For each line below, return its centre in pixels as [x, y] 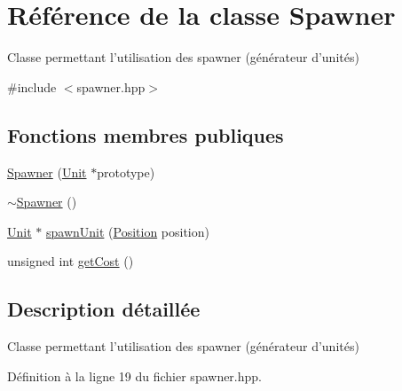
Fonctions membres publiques [146, 134]
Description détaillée [104, 309]
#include [32, 86]
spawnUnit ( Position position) [127, 231]
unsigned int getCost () [71, 261]
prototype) [126, 172]
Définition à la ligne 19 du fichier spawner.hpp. [134, 375]
